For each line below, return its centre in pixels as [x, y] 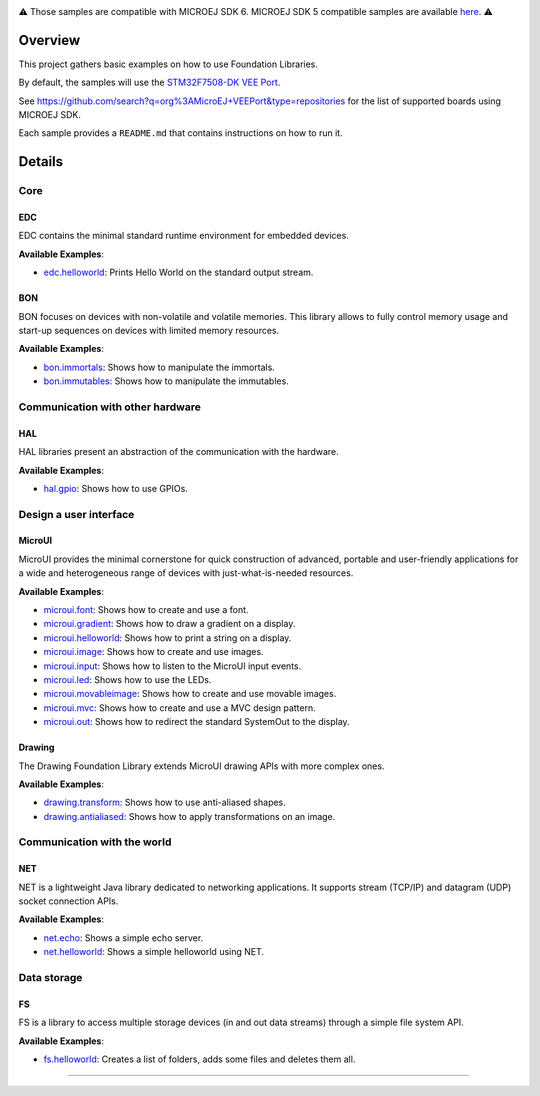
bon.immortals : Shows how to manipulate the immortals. [159, 367]
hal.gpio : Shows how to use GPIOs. [116, 488]
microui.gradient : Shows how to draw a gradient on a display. [169, 624]
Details [41, 161]
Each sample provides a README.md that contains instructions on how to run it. [181, 133]
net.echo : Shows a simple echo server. [123, 937]
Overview [49, 40]
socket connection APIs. [68, 901]
